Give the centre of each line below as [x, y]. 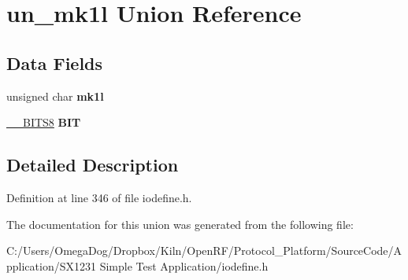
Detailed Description [93, 165]
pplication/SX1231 [51, 265]
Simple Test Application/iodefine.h [184, 265]
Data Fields [55, 63]
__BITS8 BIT [44, 122]
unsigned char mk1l [55, 96]
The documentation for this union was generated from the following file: [180, 224]
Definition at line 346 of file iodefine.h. [99, 197]
